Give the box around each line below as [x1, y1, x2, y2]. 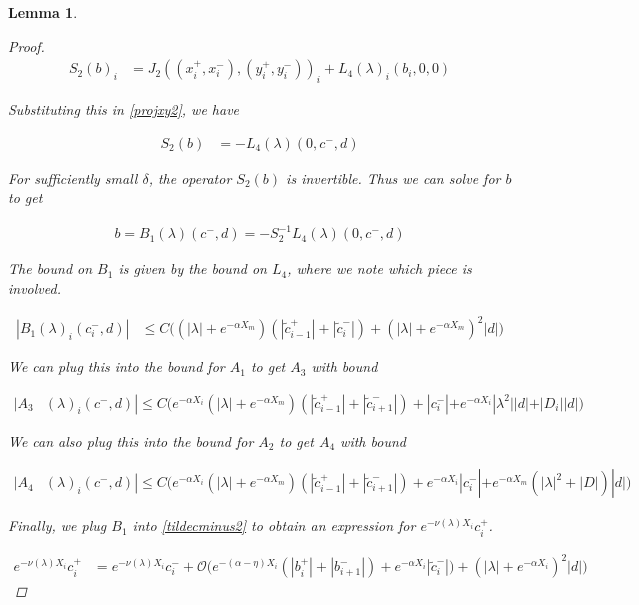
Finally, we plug [8, 515, 107, 536]
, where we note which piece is [287, 258, 472, 279]
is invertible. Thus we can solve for [286, 167, 501, 188]
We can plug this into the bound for [8, 356, 225, 377]
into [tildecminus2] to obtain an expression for [132, 515, 416, 536]
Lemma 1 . [8, 2, 78, 22]
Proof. [8, 35, 45, 56]
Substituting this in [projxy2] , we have [8, 99, 240, 120]
